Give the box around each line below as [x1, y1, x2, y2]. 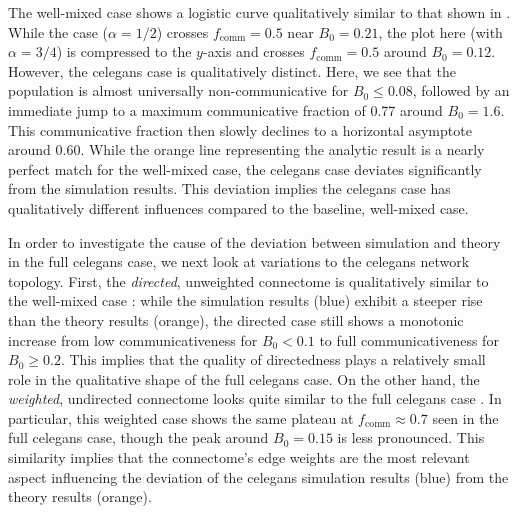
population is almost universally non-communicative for [8, 80, 349, 101]
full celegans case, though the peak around [8, 427, 269, 448]
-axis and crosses [202, 41, 305, 62]
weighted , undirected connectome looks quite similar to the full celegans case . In [8, 388, 502, 409]
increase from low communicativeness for [8, 329, 258, 350]
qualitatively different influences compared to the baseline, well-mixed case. [8, 197, 469, 218]
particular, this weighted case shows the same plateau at [8, 407, 354, 428]
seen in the [432, 407, 499, 428]
